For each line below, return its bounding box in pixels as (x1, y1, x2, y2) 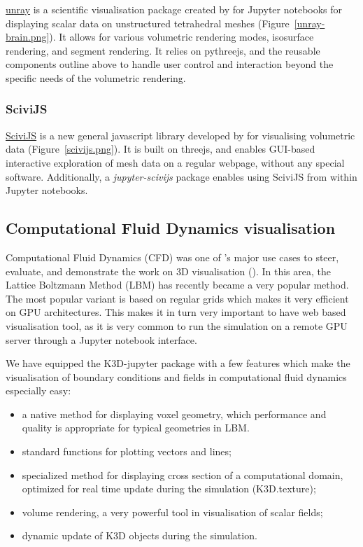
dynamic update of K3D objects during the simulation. (22, 528, 257, 543)
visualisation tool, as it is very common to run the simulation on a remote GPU (6, 318, 348, 333)
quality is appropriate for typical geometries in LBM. (22, 420, 250, 435)
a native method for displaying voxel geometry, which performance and (22, 406, 327, 421)
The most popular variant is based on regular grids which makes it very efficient (6, 291, 349, 305)
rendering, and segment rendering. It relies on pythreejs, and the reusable (6, 43, 320, 57)
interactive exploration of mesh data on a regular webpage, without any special (6, 155, 345, 169)
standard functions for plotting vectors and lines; (22, 444, 232, 459)
